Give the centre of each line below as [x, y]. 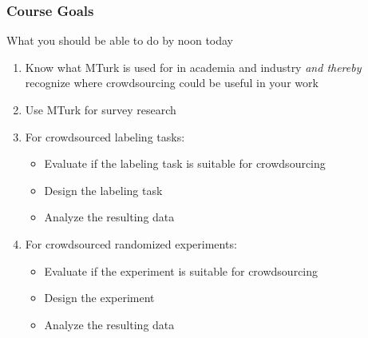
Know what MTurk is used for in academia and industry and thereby [193, 67]
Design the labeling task [103, 190]
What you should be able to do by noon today [120, 40]
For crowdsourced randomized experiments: [131, 243]
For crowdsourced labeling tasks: [105, 136]
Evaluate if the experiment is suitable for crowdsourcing [181, 270]
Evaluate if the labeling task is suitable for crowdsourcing [185, 163]
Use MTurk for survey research [101, 109]
